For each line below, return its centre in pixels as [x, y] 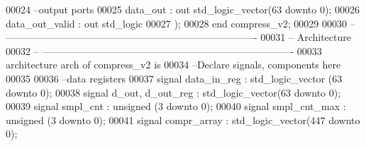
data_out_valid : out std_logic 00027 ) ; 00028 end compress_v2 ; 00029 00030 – [181, 23]
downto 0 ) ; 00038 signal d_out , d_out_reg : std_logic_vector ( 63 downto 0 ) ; [173, 92]
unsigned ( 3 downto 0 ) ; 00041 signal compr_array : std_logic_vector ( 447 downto [183, 120]
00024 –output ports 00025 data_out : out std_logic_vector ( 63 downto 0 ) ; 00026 [183, 9]
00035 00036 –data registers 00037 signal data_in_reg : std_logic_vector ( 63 [174, 78]
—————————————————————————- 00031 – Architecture [178, 37]
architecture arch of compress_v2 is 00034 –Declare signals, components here [173, 65]
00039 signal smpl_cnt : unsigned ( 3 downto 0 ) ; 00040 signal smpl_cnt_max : [176, 106]
